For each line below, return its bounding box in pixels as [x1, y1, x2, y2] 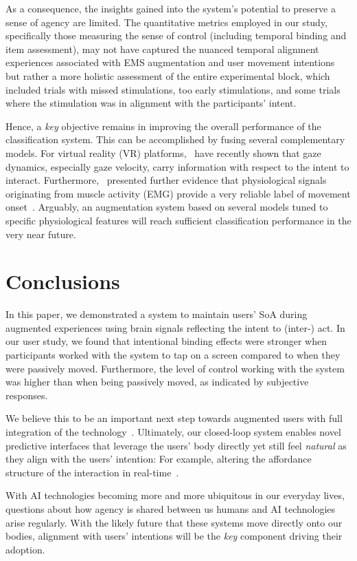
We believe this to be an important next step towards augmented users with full [5, 411, 343, 425]
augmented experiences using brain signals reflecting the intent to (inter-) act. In [5, 320, 345, 335]
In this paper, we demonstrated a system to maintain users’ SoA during [5, 307, 308, 321]
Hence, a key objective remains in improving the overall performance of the [5, 118, 321, 133]
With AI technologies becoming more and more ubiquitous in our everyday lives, [5, 488, 345, 502]
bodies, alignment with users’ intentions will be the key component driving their [5, 529, 343, 543]
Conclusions [5, 267, 120, 295]
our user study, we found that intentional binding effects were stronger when [5, 334, 327, 348]
